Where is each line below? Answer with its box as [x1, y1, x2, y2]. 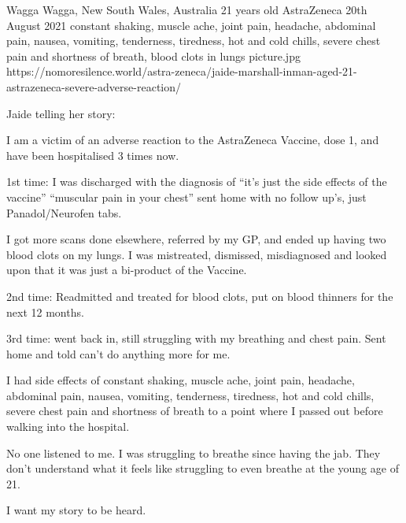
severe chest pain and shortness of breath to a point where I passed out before [6, 402, 383, 419]
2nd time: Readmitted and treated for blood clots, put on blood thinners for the [6, 287, 393, 304]
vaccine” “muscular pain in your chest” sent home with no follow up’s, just [6, 188, 367, 205]
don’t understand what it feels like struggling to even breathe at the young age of [6, 460, 399, 477]
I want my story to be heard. [6, 502, 146, 518]
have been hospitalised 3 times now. [6, 147, 179, 163]
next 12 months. [6, 303, 84, 320]
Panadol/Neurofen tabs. [6, 204, 122, 221]
